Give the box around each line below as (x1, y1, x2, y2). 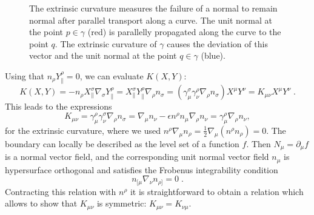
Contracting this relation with (5, 185, 116, 197)
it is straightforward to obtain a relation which (130, 185, 304, 197)
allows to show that (5, 197, 78, 210)
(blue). (201, 49, 225, 62)
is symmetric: (96, 197, 147, 210)
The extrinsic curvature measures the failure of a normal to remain (29, 2, 278, 14)
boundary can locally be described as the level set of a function (5, 137, 239, 150)
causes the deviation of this (167, 37, 268, 50)
